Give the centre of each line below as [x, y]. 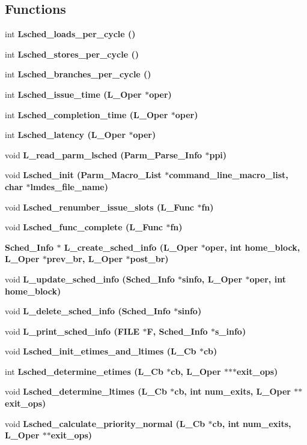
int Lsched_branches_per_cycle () [78, 74]
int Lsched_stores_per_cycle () [72, 54]
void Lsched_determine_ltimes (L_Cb [86, 391]
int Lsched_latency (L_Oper [65, 135]
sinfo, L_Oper [212, 279]
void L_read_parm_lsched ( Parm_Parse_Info [104, 154]
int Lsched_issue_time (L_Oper [73, 94]
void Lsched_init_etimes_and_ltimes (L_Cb [101, 351]
